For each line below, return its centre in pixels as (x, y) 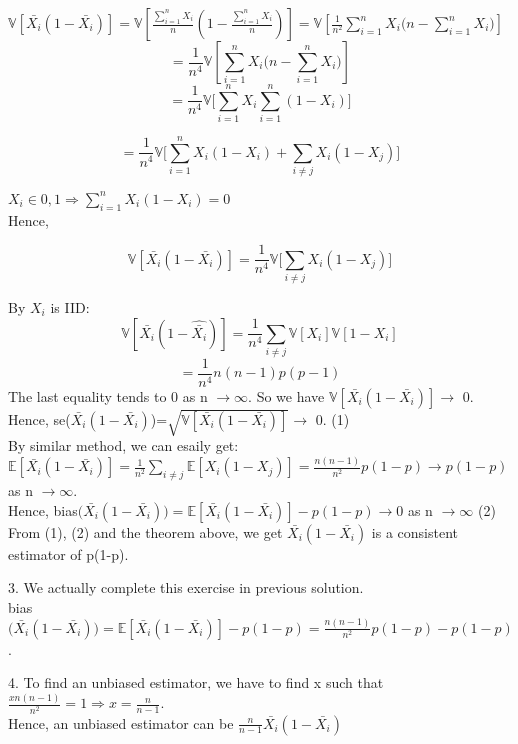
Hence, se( (39, 418)
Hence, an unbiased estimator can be (121, 722)
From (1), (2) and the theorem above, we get (145, 531)
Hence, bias (43, 509)
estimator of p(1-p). (68, 553)
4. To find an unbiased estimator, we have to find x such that (196, 682)
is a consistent (415, 531)
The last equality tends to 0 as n (108, 395)
